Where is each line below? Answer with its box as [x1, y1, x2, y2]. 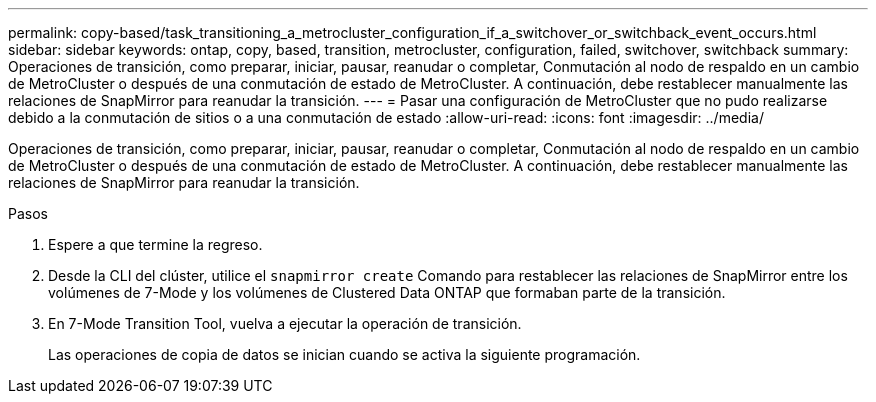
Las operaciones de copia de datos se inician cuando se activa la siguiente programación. [48, 346, 641, 363]
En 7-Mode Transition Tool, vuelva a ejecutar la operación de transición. [48, 315, 522, 332]
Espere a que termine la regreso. [48, 236, 263, 253]
